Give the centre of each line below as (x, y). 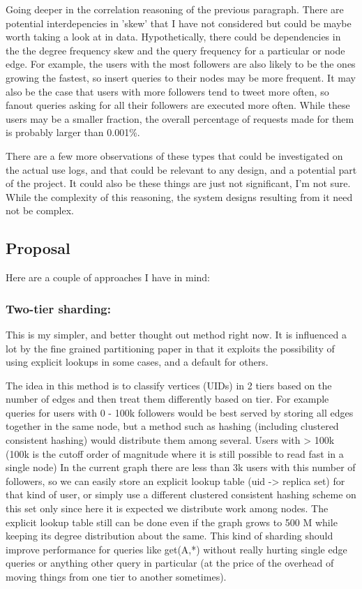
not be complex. (40, 210)
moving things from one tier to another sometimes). (116, 577)
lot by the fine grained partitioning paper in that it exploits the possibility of (170, 348)
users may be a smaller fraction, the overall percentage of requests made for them (180, 118)
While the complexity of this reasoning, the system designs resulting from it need (179, 196)
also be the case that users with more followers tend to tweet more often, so (167, 91)
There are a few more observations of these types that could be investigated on (174, 155)
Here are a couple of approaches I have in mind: (108, 277)
